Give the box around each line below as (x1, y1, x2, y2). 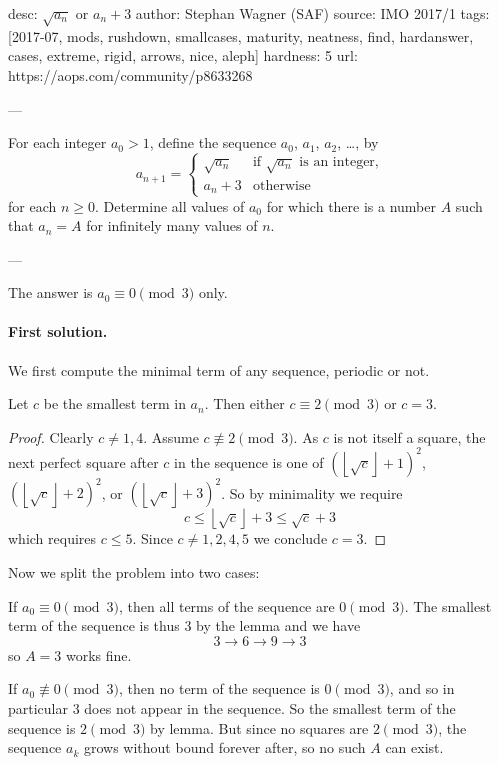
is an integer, (299, 155, 379, 169)
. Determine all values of (94, 195, 245, 216)
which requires (8, 528, 97, 549)
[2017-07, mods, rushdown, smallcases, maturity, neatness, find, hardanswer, (8, 25, 474, 46)
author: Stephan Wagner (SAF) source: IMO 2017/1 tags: (135, 3, 490, 23)
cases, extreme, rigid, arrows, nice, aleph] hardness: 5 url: (8, 45, 358, 66)
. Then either (204, 393, 285, 414)
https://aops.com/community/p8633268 (8, 64, 253, 85)
